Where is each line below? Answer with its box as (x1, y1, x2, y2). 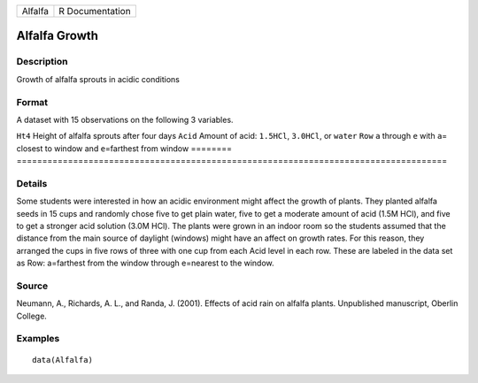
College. (16, 310, 48, 321)
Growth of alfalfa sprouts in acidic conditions (16, 73, 181, 84)
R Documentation (58, 5, 132, 17)
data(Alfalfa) (32, 355, 93, 364)
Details (16, 177, 48, 189)
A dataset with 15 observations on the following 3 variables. (16, 114, 234, 125)
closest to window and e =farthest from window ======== (16, 142, 232, 154)
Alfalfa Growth (16, 28, 99, 43)
